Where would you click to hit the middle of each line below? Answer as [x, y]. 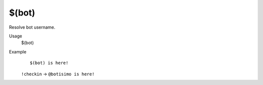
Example [18, 51]
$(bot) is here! [49, 63]
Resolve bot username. [32, 27]
